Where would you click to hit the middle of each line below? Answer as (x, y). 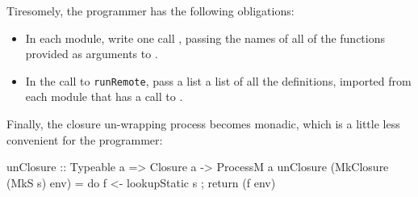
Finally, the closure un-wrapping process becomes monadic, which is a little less (203, 124)
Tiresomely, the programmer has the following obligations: (150, 10)
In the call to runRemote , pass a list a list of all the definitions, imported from (218, 80)
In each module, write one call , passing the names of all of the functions (205, 38)
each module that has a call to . (104, 96)
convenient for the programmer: (85, 139)
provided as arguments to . (92, 54)
